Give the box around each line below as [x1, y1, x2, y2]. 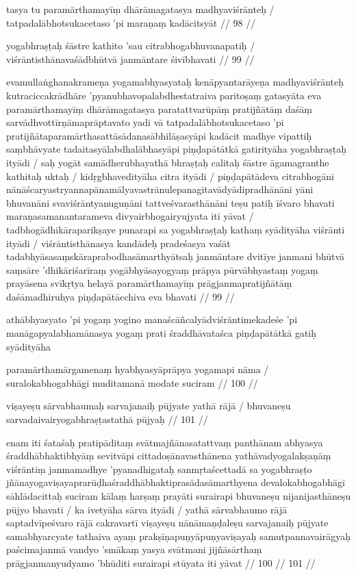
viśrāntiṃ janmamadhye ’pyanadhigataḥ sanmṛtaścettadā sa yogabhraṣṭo [6, 461, 312, 476]
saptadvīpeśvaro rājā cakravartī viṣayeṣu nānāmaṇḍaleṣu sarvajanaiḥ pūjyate [6, 515, 329, 530]
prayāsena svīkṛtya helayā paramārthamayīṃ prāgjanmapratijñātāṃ [6, 276, 292, 290]
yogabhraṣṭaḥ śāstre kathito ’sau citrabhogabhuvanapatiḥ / [6, 38, 255, 53]
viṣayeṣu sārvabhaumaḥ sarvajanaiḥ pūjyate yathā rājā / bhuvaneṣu [6, 398, 291, 413]
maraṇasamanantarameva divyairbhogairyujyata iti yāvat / [6, 209, 254, 223]
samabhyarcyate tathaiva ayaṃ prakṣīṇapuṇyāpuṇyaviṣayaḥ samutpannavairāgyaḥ [6, 528, 351, 543]
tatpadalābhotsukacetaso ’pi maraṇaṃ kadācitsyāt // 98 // [6, 15, 256, 29]
